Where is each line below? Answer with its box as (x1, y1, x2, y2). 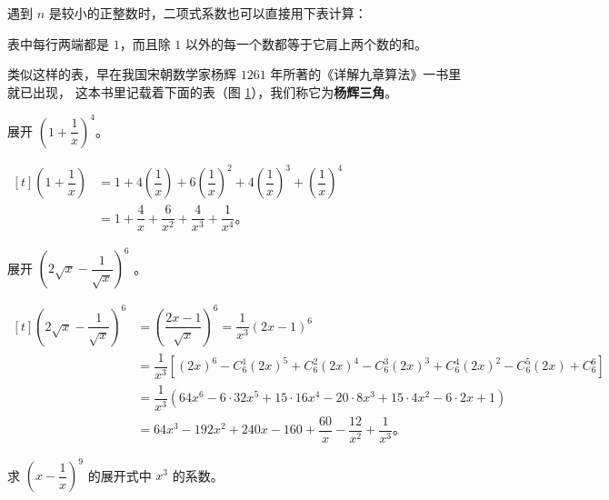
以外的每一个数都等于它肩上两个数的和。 (185, 34, 428, 53)
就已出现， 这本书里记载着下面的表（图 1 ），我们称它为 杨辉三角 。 (7, 82, 398, 101)
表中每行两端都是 (7, 34, 109, 53)
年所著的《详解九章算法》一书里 (270, 65, 462, 84)
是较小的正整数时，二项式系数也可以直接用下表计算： (48, 4, 367, 22)
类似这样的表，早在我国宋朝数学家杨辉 (7, 65, 236, 84)
